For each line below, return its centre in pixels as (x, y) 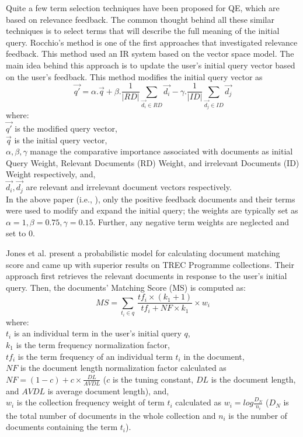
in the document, (214, 356)
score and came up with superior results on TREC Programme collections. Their (150, 264)
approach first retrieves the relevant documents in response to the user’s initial (147, 276)
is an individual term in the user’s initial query (97, 333)
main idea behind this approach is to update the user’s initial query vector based (151, 65)
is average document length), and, (108, 390)
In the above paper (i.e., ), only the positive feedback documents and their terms (151, 199)
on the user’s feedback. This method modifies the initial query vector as (134, 76)
